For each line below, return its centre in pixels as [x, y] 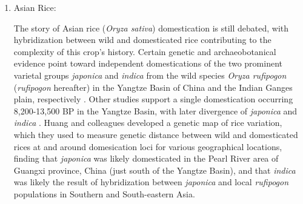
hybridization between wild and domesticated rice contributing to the [142, 40]
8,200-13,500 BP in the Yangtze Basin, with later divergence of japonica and [155, 110]
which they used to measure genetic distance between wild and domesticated [156, 134]
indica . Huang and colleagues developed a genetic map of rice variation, [148, 123]
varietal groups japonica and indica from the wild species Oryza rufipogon [150, 75]
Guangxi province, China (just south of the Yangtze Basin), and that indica [155, 170]
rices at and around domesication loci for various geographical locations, [148, 146]
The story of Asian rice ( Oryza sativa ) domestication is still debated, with [151, 28]
